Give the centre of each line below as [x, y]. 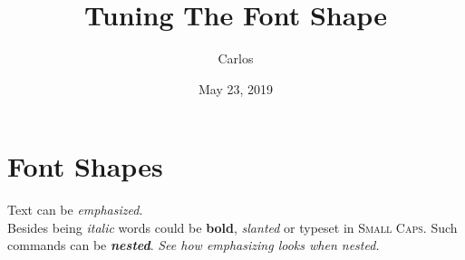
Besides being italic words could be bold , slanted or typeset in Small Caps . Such [232, 227]
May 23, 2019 [236, 88]
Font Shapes [85, 166]
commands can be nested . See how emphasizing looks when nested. [194, 245]
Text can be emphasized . [75, 210]
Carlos [236, 58]
